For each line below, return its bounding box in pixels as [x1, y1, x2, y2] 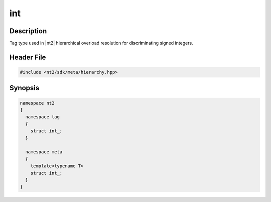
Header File [9, 53, 46, 61]
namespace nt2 [20, 100, 55, 106]
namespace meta [25, 149, 63, 155]
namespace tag [25, 114, 60, 120]
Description [9, 27, 47, 35]
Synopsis [9, 84, 40, 92]
